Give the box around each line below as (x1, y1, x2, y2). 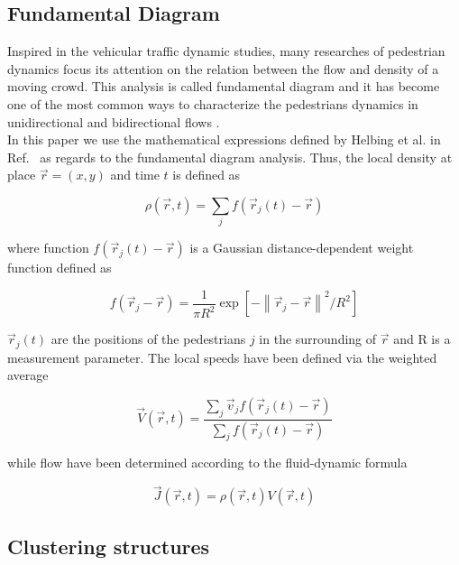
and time (110, 165, 160, 184)
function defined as (7, 258, 112, 277)
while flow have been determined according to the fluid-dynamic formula (7, 453, 408, 472)
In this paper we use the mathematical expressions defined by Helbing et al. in (7, 130, 441, 149)
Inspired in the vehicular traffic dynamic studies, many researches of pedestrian (7, 42, 445, 60)
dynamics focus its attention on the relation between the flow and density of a (7, 59, 439, 78)
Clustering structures (7, 532, 210, 560)
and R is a (393, 329, 451, 348)
